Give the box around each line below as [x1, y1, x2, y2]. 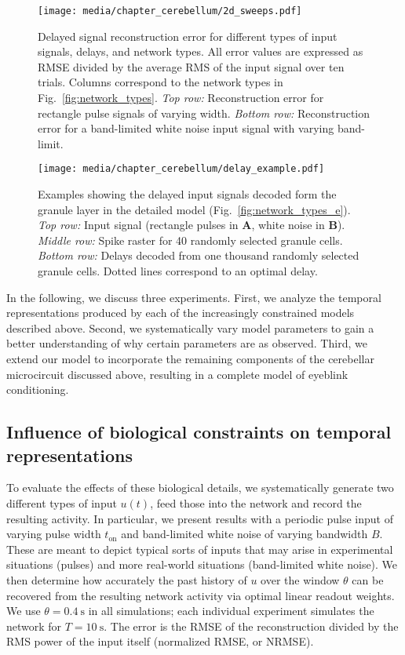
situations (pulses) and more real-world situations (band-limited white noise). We [6, 556, 398, 573]
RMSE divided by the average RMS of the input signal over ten [38, 58, 345, 75]
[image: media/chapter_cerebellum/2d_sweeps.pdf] [38, 5, 302, 16]
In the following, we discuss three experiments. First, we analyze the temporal [6, 289, 381, 305]
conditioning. [6, 381, 69, 398]
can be [352, 571, 384, 588]
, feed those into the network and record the [150, 494, 362, 511]
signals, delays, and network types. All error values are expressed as [38, 43, 363, 60]
